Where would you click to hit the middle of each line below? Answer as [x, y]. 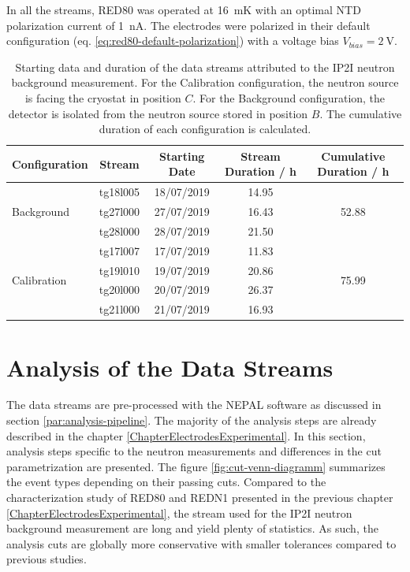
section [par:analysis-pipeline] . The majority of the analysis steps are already [192, 420]
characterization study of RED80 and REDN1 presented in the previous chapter [200, 498]
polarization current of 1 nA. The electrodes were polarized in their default [188, 25]
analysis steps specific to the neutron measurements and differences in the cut [194, 451]
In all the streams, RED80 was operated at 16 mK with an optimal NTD [184, 9]
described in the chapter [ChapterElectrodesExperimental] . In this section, [186, 435]
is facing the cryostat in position [103, 97]
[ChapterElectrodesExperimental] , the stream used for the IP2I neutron [179, 513]
